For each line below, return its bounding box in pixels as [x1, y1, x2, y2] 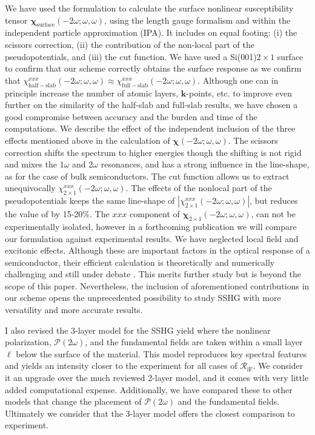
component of [130, 207, 180, 220]
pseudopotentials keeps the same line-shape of [5, 194, 175, 207]
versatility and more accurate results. [5, 303, 143, 316]
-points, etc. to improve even [186, 86, 293, 99]
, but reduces [250, 194, 298, 207]
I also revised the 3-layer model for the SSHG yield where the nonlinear [5, 323, 271, 336]
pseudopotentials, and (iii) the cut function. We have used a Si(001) [5, 50, 257, 62]
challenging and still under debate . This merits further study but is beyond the [5, 268, 302, 280]
